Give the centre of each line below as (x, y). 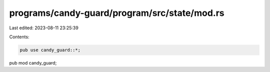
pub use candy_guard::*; (50, 50)
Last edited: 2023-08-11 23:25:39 (44, 28)
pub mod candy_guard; (33, 63)
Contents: (19, 37)
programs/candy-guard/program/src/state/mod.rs (117, 13)
